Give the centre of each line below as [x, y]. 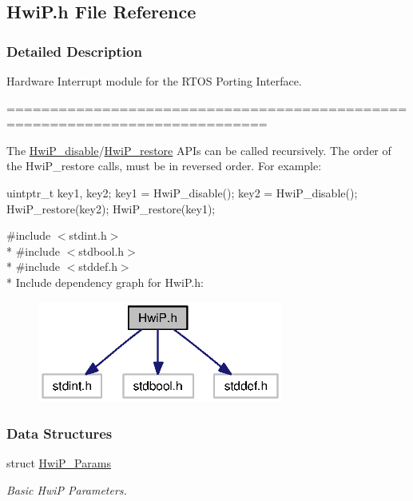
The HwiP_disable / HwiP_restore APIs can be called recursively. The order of [199, 150]
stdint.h [88, 235]
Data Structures [60, 433]
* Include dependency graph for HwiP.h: [105, 282]
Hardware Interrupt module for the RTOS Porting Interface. [154, 81]
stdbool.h [101, 250]
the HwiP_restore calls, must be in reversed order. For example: [164, 166]
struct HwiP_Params [59, 463]
